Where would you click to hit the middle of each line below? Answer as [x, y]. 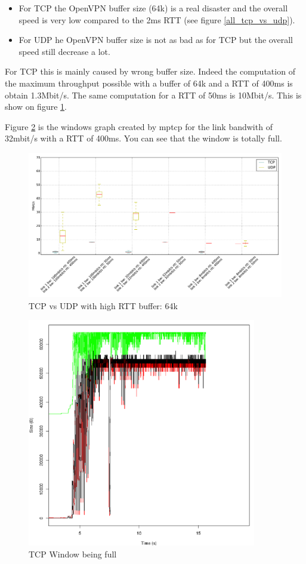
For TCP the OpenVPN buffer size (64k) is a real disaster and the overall [153, 8]
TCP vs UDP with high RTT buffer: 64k [103, 305]
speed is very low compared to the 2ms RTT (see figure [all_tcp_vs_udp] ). [157, 19]
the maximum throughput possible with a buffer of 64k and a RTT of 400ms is [149, 83]
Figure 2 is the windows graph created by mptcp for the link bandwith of [139, 126]
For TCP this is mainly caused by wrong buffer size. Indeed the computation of [150, 71]
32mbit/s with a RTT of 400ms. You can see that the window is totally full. [143, 138]
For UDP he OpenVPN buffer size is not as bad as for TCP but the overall [156, 40]
